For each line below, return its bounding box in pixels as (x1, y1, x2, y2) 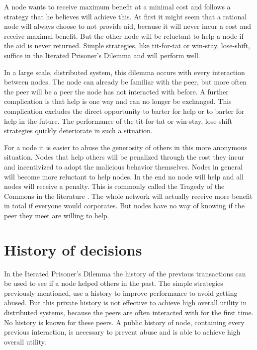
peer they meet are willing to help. (4, 210, 109, 220)
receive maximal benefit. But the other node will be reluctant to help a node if (4, 30, 244, 41)
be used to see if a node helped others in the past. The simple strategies (4, 278, 223, 288)
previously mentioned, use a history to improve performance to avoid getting (4, 287, 238, 298)
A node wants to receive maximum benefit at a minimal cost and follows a (4, 1, 231, 11)
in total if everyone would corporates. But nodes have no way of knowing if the (4, 200, 245, 211)
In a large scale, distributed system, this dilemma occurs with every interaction (4, 67, 245, 77)
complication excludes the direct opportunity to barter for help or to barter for (4, 105, 245, 116)
